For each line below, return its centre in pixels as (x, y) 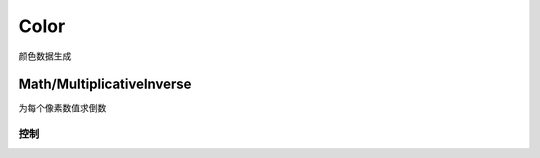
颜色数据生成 (45, 56)
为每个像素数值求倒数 (62, 108)
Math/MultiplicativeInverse (105, 84)
